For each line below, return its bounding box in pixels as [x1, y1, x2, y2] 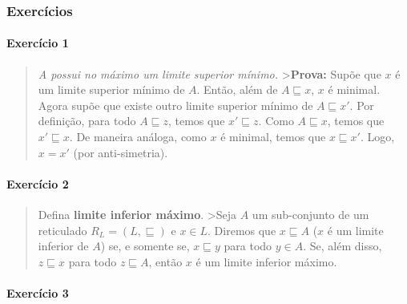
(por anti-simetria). [73, 144, 168, 160]
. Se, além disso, [303, 237, 382, 254]
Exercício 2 [6, 175, 69, 192]
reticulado [38, 221, 87, 238]
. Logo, [360, 128, 395, 145]
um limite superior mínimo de [38, 81, 185, 98]
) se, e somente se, [100, 237, 190, 254]
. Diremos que [208, 221, 276, 238]
